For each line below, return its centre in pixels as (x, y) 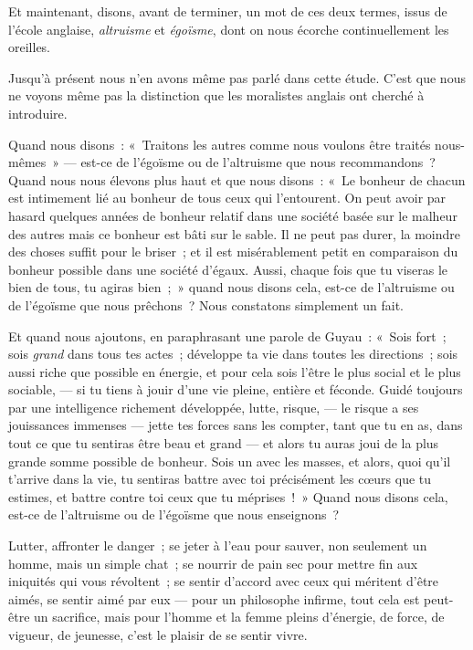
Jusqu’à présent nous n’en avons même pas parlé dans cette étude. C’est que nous (237, 77)
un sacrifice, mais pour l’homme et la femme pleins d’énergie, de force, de (239, 617)
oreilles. (30, 47)
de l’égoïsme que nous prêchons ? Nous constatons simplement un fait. (206, 304)
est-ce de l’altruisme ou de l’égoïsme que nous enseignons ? (174, 514)
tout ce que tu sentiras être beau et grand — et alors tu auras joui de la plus (224, 443)
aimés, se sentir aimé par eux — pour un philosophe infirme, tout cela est (214, 598)
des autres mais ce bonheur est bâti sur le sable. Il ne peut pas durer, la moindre (235, 233)
